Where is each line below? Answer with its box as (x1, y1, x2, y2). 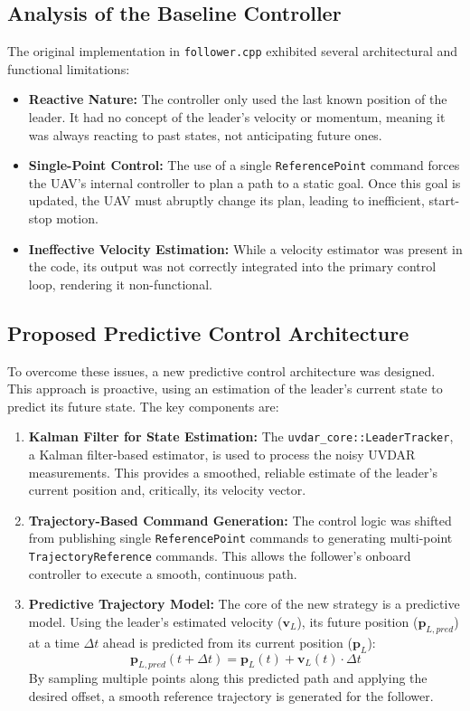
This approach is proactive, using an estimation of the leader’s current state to (7, 379, 443, 398)
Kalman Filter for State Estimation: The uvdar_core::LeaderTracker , (28, 427, 454, 446)
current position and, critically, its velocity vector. (28, 480, 306, 499)
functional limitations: (7, 59, 130, 78)
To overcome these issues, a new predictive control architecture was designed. (7, 361, 436, 380)
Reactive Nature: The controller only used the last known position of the (28, 90, 447, 109)
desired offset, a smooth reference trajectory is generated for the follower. (28, 686, 434, 705)
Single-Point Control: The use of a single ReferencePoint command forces (28, 156, 460, 175)
